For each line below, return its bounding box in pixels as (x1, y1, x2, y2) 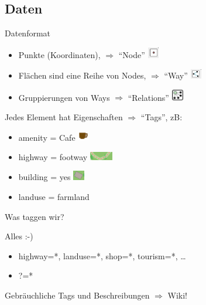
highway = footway (18, 150, 88, 162)
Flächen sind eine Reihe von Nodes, (18, 69, 146, 81)
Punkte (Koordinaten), (18, 49, 101, 60)
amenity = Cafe (18, 131, 75, 143)
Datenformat (5, 27, 51, 39)
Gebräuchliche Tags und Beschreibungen (5, 289, 150, 301)
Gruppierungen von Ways (18, 91, 110, 103)
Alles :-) (5, 230, 33, 242)
